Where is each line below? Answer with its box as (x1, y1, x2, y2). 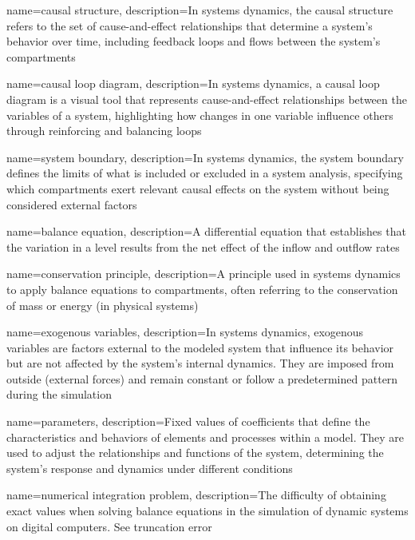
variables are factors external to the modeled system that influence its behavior (6, 339, 394, 355)
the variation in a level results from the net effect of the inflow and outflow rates (6, 238, 400, 255)
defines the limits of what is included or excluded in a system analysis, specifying (6, 165, 403, 181)
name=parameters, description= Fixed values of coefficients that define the (6, 413, 370, 430)
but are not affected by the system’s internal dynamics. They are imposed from (6, 355, 394, 371)
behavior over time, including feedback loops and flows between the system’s (6, 33, 381, 50)
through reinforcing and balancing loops (6, 122, 202, 139)
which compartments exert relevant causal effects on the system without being (6, 180, 389, 197)
